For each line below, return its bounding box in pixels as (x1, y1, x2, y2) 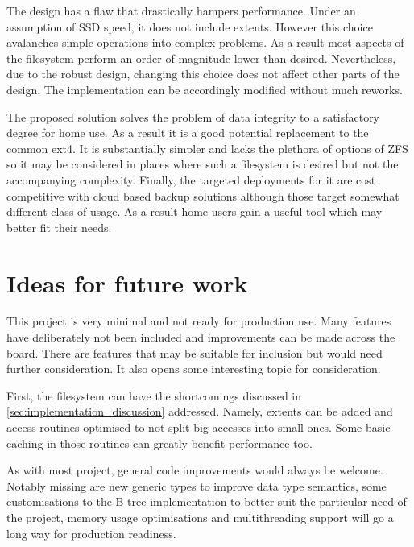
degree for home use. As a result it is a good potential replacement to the (6, 124, 369, 141)
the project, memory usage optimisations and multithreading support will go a (6, 508, 394, 525)
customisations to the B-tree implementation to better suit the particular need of (6, 493, 407, 510)
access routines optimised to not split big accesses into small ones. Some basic (6, 419, 391, 435)
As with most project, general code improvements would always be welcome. (6, 462, 383, 479)
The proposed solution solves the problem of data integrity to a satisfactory (6, 108, 380, 125)
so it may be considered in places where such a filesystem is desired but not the (6, 155, 399, 172)
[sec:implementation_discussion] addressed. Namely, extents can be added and (6, 403, 393, 420)
